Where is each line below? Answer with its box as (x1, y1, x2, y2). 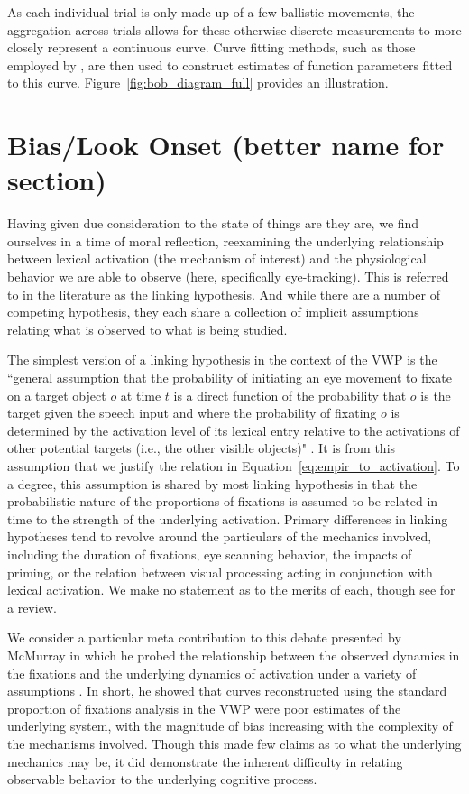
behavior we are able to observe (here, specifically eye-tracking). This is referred (7, 267, 449, 286)
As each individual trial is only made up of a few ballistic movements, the (7, 3, 415, 21)
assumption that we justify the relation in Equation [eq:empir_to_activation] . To (7, 457, 460, 475)
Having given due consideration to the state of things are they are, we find (7, 214, 419, 233)
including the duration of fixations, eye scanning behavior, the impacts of (7, 544, 412, 563)
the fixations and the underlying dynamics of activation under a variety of (7, 663, 417, 682)
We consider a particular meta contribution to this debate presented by (7, 628, 401, 647)
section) (7, 162, 106, 198)
